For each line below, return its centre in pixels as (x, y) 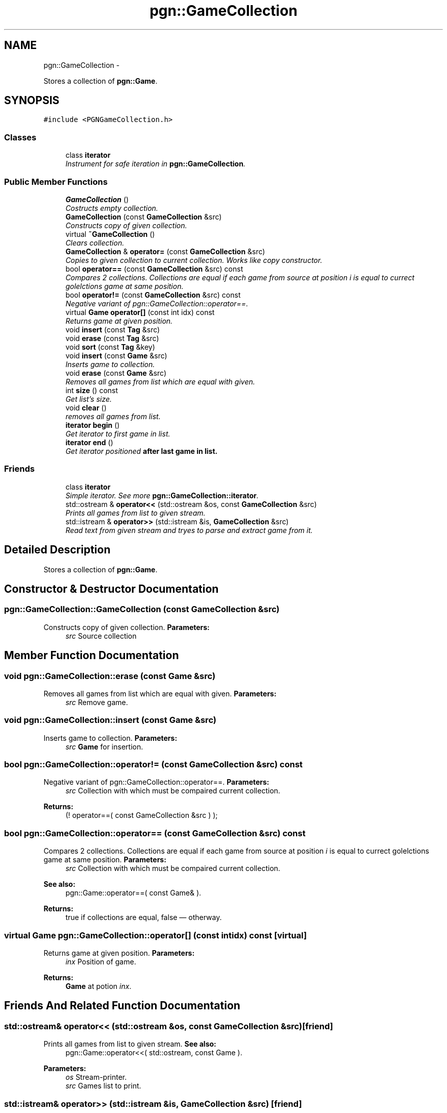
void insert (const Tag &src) (113, 329)
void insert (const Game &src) (116, 355)
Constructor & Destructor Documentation (111, 589)
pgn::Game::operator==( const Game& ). (133, 893)
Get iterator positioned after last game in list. (142, 451)
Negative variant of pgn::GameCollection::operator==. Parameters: (156, 782)
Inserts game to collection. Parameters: (110, 738)
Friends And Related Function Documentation (122, 1006)
